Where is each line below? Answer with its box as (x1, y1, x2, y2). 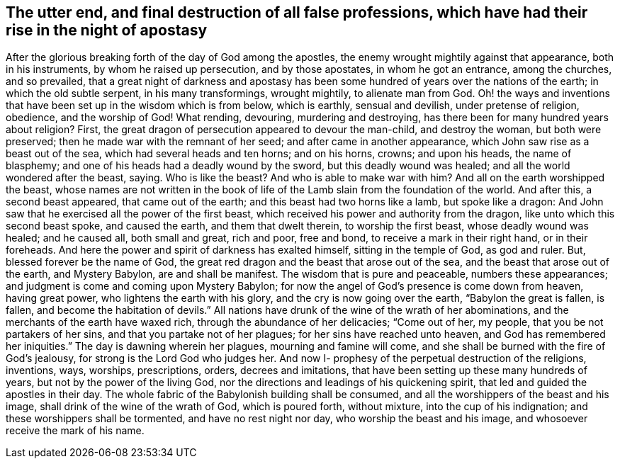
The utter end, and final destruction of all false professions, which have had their (6, 4, 588, 21)
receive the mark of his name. (6, 424, 145, 437)
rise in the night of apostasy (6, 21, 208, 39)
